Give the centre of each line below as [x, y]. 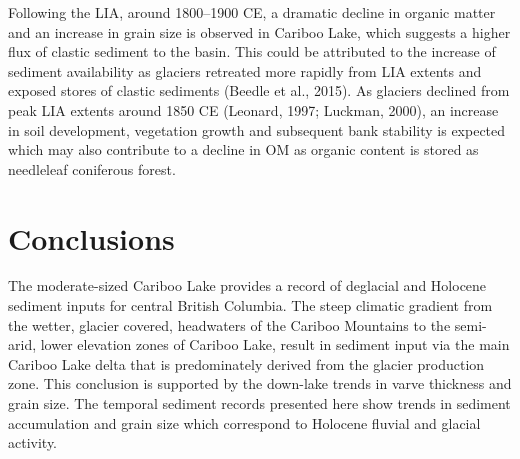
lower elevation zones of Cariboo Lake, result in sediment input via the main [275, 344]
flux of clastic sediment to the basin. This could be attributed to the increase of [252, 51]
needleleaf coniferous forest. [92, 168]
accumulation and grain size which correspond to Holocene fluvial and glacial [244, 422]
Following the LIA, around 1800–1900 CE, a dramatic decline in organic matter [252, 12]
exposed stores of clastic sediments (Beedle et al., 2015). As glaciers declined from [259, 90]
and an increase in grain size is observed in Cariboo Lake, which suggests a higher [259, 31]
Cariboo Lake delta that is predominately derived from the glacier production [246, 363]
